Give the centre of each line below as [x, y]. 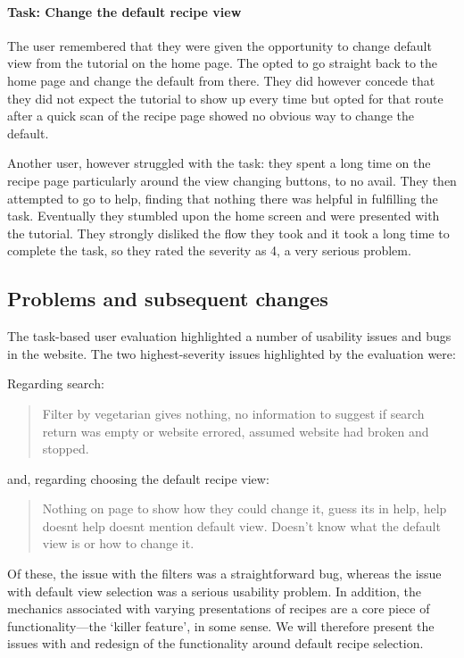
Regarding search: [56, 383]
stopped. [66, 449]
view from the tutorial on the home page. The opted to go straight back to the [223, 63]
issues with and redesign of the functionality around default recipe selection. [215, 643]
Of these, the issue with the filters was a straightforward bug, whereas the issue [224, 574]
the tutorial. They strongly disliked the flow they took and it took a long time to [228, 233]
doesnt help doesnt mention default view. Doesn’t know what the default [241, 525]
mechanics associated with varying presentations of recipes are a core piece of [219, 608]
